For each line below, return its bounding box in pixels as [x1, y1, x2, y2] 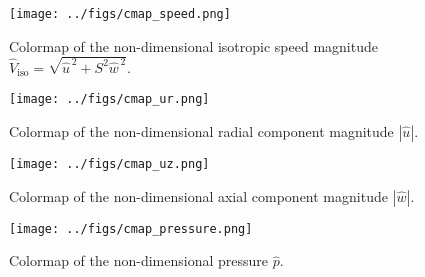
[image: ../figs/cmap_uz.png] [9, 157, 210, 171]
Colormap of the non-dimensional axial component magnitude [9, 185, 388, 206]
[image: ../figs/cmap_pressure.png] [9, 221, 253, 236]
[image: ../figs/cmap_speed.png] [9, 7, 231, 21]
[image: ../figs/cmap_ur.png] [9, 92, 210, 107]
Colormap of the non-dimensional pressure [9, 250, 268, 271]
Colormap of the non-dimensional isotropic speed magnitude [9, 35, 378, 56]
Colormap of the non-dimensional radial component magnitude [9, 121, 394, 141]
